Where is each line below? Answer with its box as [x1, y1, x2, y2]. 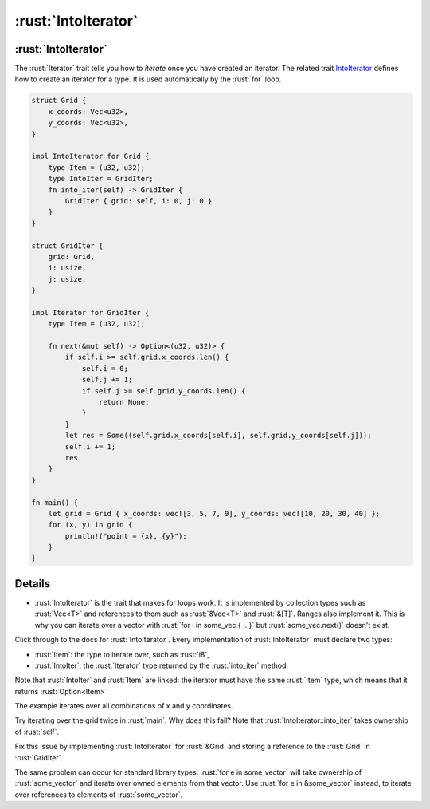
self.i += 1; [64, 442, 116, 451]
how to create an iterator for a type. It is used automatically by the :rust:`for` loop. [14, 74, 282, 84]
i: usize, [48, 263, 87, 273]
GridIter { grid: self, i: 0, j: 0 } [64, 196, 213, 205]
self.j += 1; [81, 375, 133, 385]
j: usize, [48, 274, 87, 283]
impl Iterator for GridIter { [31, 308, 150, 317]
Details [14, 577, 51, 590]
